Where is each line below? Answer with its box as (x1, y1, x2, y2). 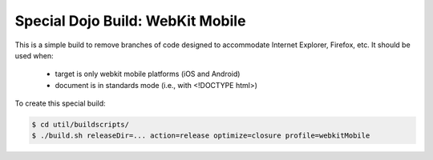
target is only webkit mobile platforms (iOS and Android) (55, 69, 241, 79)
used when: (14, 50, 54, 60)
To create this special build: (14, 98, 106, 108)
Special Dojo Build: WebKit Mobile (14, 12, 246, 30)
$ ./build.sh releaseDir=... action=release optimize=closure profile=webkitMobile (31, 131, 370, 140)
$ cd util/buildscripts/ (31, 120, 130, 130)
